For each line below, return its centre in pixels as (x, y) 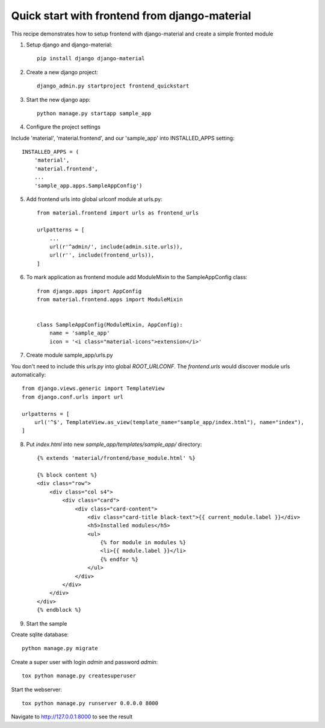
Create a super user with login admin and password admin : (85, 662)
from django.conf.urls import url (73, 397)
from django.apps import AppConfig (89, 291)
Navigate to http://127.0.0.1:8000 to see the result (72, 717)
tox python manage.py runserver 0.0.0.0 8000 (90, 703)
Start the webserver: (37, 689)
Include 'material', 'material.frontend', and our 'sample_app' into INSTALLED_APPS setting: (123, 138)
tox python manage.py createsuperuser (79, 676)
